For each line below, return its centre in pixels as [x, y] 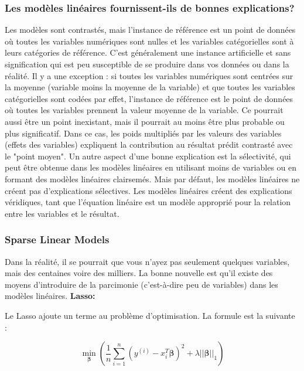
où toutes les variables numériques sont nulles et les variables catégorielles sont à [149, 41]
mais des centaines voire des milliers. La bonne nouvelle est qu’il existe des [139, 273]
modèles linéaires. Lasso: [50, 296]
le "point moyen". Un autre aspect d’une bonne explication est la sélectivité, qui [148, 156]
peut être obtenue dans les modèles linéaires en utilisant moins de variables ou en [151, 167]
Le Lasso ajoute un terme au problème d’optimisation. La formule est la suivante [150, 315]
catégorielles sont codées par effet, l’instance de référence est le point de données [149, 98]
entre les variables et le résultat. [62, 213]
